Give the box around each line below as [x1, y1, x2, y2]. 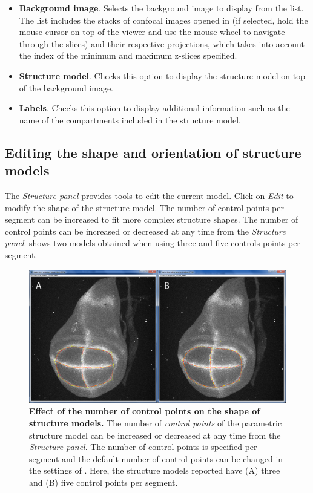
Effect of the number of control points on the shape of [29, 405, 260, 417]
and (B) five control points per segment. [29, 475, 178, 488]
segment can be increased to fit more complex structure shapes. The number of [5, 213, 298, 226]
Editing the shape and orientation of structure [5, 143, 301, 162]
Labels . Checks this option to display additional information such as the [19, 102, 290, 114]
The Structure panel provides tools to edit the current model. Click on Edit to [5, 189, 294, 201]
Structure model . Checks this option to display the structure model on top [19, 69, 306, 82]
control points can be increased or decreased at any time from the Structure [5, 224, 286, 237]
